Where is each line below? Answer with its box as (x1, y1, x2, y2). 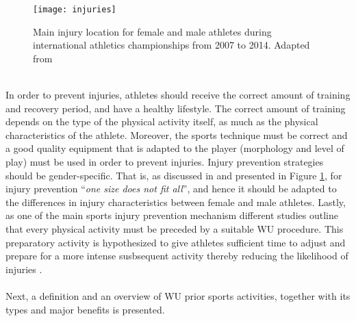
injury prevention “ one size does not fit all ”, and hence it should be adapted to (5, 181, 337, 196)
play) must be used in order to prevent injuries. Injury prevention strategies (5, 155, 324, 168)
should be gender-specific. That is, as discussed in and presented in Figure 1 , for (5, 168, 342, 182)
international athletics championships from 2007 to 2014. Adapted (33, 38, 310, 52)
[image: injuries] (33, 5, 116, 14)
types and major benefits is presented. (5, 302, 165, 316)
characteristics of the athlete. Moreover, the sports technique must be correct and (5, 127, 348, 142)
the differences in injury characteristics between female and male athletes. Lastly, (5, 194, 346, 209)
